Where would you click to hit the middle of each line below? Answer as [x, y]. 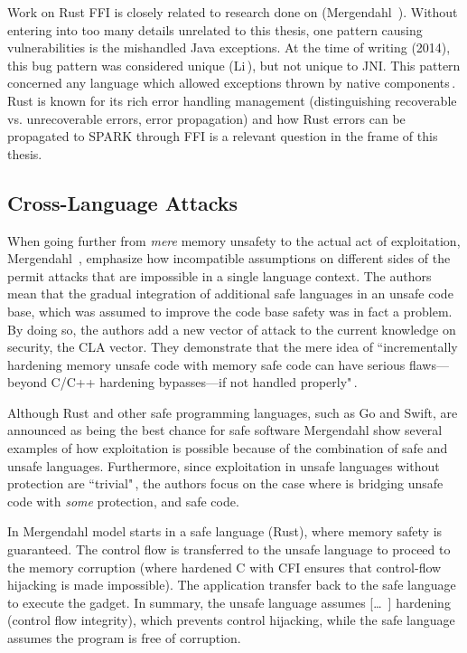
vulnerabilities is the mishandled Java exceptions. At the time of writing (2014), [229, 47]
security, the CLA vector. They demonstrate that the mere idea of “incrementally [233, 347]
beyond [27, 382]
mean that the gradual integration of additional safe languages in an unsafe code [230, 293]
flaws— [429, 364]
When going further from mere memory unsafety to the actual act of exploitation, [234, 240]
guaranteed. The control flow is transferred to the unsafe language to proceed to [229, 549]
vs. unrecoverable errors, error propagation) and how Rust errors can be [206, 118]
